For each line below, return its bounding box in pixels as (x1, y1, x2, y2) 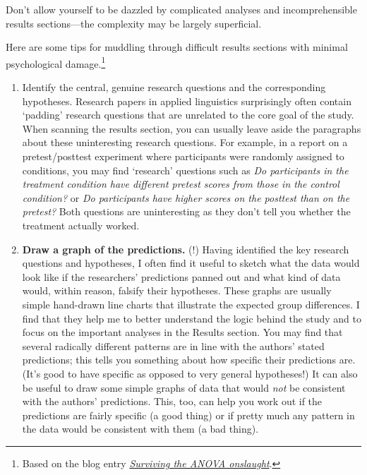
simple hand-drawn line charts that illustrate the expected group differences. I (22, 296, 360, 311)
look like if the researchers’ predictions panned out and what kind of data (22, 269, 341, 284)
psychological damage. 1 (6, 54, 106, 71)
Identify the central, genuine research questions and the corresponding (22, 80, 326, 95)
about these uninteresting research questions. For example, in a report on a (22, 135, 348, 150)
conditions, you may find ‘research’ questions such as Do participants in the (22, 162, 349, 177)
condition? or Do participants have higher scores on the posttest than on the (22, 190, 350, 205)
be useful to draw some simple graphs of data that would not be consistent (22, 380, 346, 395)
